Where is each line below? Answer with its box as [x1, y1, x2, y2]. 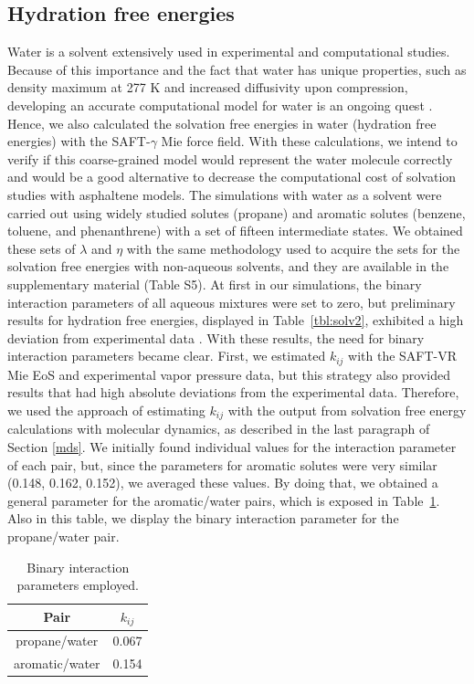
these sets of [7, 238, 76, 258]
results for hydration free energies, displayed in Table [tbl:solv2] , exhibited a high [7, 310, 464, 330]
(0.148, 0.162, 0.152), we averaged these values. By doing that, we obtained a [7, 473, 438, 492]
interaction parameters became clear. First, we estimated [7, 346, 326, 365]
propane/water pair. [7, 526, 120, 545]
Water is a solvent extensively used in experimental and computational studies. [7, 42, 450, 61]
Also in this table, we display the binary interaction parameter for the [7, 509, 399, 528]
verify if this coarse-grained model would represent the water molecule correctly [7, 149, 453, 168]
